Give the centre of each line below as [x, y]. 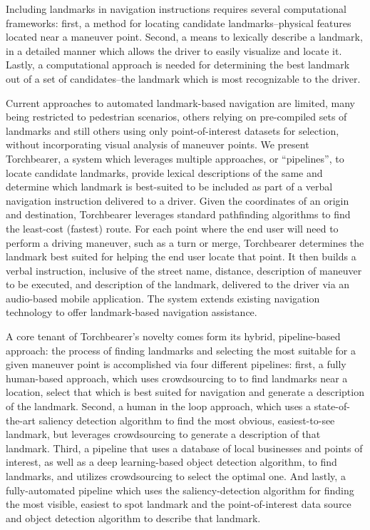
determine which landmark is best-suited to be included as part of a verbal [169, 187]
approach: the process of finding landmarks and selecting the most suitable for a [181, 350]
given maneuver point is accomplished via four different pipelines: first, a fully [176, 364]
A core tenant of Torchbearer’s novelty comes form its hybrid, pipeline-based [173, 336]
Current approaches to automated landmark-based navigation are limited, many [180, 102]
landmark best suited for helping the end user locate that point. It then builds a [181, 256]
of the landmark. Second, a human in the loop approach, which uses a [159, 406]
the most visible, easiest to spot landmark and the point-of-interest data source [179, 504]
